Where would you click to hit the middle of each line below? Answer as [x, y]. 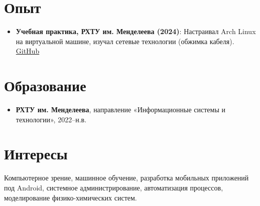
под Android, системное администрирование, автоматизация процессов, [114, 187]
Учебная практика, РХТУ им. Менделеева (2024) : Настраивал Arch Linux [136, 31]
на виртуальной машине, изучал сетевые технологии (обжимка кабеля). [125, 41]
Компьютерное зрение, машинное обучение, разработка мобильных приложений [126, 178]
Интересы [36, 154]
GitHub [28, 51]
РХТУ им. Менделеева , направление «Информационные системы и [120, 110]
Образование [45, 85]
